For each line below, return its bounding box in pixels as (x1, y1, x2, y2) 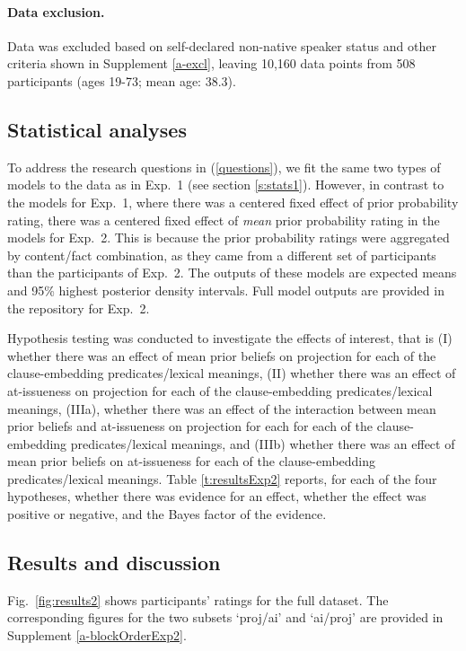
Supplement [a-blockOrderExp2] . (7, 626, 187, 645)
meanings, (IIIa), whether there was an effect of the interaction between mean (7, 399, 436, 418)
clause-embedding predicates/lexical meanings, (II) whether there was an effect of (7, 364, 456, 383)
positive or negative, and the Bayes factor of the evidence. (7, 505, 327, 523)
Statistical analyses (7, 115, 187, 143)
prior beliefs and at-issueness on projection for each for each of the (7, 417, 373, 435)
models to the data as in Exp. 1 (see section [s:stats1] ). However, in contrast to (7, 175, 444, 194)
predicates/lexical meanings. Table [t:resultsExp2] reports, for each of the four (7, 469, 437, 488)
